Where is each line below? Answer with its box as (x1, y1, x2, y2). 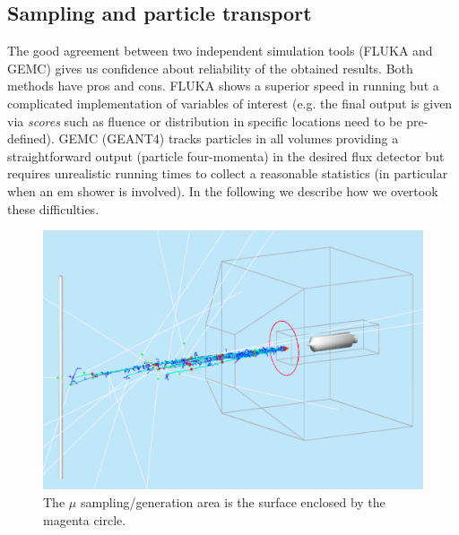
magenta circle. (43, 510, 126, 529)
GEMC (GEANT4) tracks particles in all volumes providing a (58, 129, 399, 148)
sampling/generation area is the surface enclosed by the (80, 493, 385, 512)
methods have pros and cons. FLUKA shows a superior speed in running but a (7, 76, 439, 95)
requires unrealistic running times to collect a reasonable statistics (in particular (7, 164, 448, 183)
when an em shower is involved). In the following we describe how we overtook (7, 181, 438, 200)
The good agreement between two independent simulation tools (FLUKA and (7, 41, 433, 60)
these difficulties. (7, 199, 100, 218)
